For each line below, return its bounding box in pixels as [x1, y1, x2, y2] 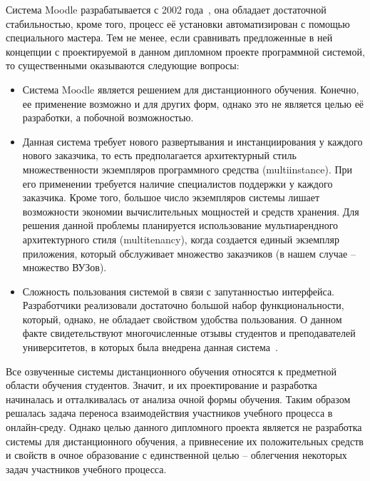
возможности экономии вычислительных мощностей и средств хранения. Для [22, 203, 359, 218]
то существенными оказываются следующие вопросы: [6, 58, 240, 73]
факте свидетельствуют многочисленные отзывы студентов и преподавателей [22, 325, 356, 340]
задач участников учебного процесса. [6, 461, 167, 476]
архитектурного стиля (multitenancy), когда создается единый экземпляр [22, 231, 340, 246]
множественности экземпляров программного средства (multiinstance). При [22, 161, 353, 176]
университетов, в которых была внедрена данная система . [22, 340, 278, 355]
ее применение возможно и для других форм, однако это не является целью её [22, 96, 364, 111]
